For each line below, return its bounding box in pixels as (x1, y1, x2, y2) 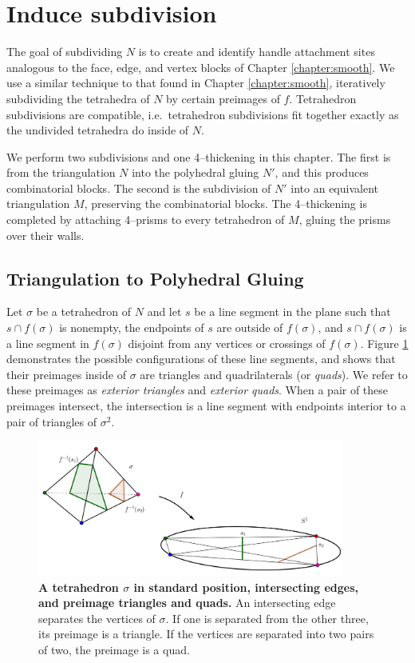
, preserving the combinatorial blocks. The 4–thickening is (84, 195, 367, 212)
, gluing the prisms (298, 211, 391, 228)
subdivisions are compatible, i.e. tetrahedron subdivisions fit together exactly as (6, 106, 399, 122)
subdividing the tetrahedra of (6, 90, 150, 106)
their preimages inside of (6, 365, 126, 382)
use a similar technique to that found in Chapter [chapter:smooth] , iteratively (6, 74, 385, 91)
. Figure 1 (360, 334, 409, 351)
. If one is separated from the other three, (165, 609, 369, 626)
